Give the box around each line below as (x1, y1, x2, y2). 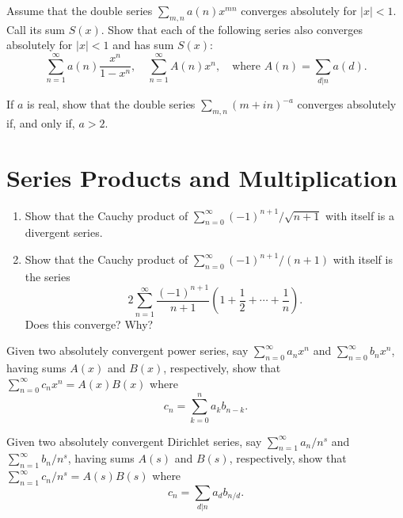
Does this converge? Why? (25, 315, 154, 332)
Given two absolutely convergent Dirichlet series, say (6, 432, 262, 449)
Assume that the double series (6, 2, 153, 18)
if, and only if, (6, 114, 75, 131)
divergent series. (25, 224, 103, 241)
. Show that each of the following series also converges (101, 21, 363, 37)
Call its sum (6, 21, 66, 37)
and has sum (112, 36, 174, 53)
